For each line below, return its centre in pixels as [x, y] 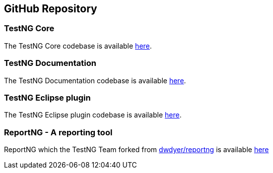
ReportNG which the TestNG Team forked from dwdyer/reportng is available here [136, 150]
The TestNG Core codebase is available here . [78, 46]
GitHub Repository [51, 9]
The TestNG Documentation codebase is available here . [95, 80]
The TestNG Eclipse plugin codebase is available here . [93, 115]
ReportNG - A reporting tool [58, 132]
